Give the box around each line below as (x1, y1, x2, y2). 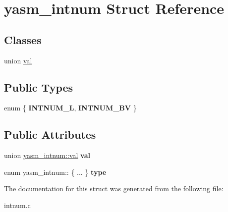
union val (4, 55, 32, 65)
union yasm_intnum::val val (4, 150, 91, 160)
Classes (4, 32, 42, 47)
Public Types (4, 79, 73, 95)
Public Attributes (4, 127, 96, 142)
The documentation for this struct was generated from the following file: (4, 183, 224, 194)
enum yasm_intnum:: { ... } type (4, 166, 107, 177)
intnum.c (4, 200, 31, 210)
